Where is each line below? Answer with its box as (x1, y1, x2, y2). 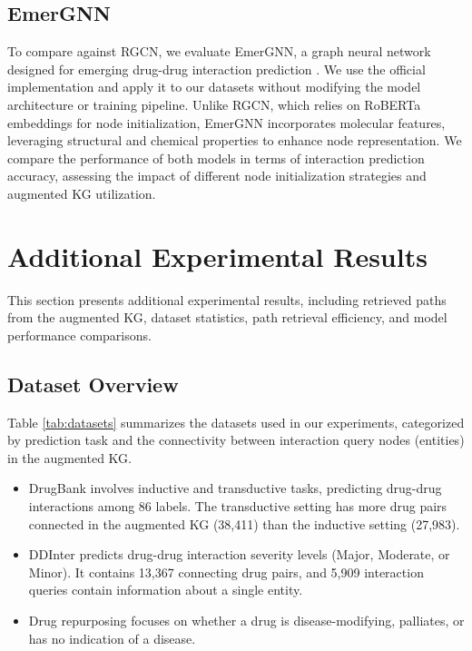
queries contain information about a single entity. (28, 580, 303, 599)
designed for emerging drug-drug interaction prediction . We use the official (7, 59, 426, 78)
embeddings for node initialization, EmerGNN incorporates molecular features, (7, 113, 446, 132)
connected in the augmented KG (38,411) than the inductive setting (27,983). (28, 514, 460, 533)
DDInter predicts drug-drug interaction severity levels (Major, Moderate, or (28, 545, 450, 564)
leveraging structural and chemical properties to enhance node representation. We (7, 131, 462, 150)
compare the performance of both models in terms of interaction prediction (7, 148, 425, 167)
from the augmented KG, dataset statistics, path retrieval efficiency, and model (7, 308, 447, 327)
